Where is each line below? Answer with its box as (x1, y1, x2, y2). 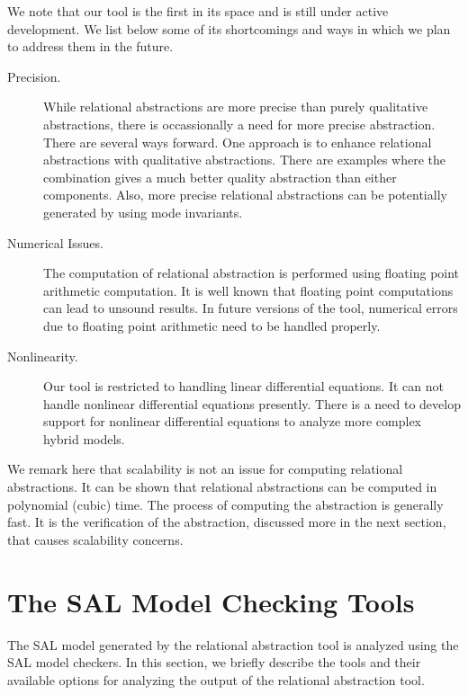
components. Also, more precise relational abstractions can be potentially (43, 185, 447, 204)
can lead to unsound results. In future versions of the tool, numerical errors (43, 298, 458, 317)
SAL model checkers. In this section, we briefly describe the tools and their (7, 653, 421, 672)
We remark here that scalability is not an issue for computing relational (7, 459, 403, 478)
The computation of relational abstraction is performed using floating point (43, 263, 460, 282)
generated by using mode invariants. (43, 202, 243, 221)
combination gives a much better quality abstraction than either (43, 167, 397, 186)
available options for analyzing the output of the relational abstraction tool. (7, 670, 425, 689)
